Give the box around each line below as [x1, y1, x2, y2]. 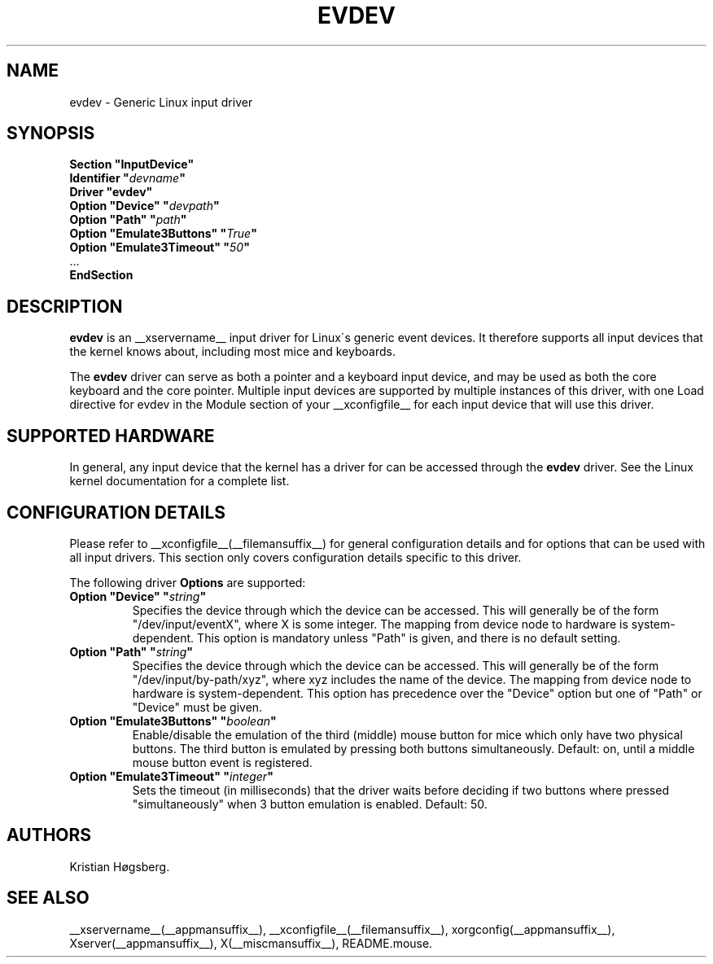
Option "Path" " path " [69, 213, 187, 227]
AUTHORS [7, 825, 92, 846]
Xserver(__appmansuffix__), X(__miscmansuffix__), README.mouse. [69, 936, 433, 950]
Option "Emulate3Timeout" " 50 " [69, 240, 250, 255]
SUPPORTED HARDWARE [7, 425, 215, 446]
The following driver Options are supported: [69, 575, 306, 589]
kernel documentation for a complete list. [69, 474, 290, 489]
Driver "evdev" [69, 185, 153, 199]
